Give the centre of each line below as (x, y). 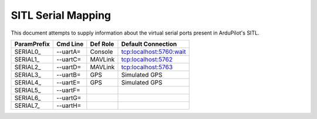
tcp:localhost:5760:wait (154, 52)
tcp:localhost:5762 (147, 59)
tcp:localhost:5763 (147, 67)
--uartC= (69, 59)
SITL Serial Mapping (61, 15)
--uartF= (68, 90)
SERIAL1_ (27, 59)
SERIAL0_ (28, 52)
